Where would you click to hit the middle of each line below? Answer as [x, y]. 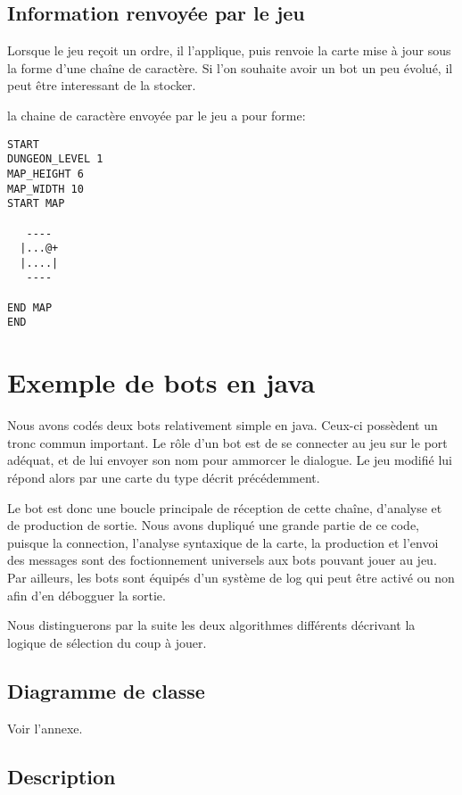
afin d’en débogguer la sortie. [87, 595]
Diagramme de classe [106, 690]
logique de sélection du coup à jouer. [107, 642]
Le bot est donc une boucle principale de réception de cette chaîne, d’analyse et [225, 507]
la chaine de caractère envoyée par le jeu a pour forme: [157, 115]
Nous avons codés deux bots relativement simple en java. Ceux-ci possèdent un [223, 425]
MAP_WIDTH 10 [45, 189]
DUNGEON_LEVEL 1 [55, 159]
